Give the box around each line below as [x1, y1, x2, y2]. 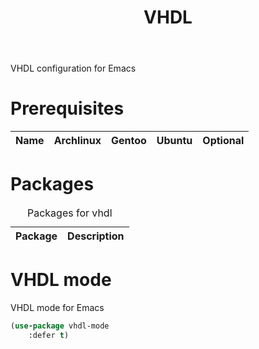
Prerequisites [10, 97, 125, 120]
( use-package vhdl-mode [10, 321, 110, 331]
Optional [202, 134, 245, 148]
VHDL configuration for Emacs [10, 62, 137, 75]
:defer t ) [28, 330, 70, 340]
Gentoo [110, 134, 147, 148]
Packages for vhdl [26, 206, 113, 220]
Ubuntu [156, 134, 193, 148]
